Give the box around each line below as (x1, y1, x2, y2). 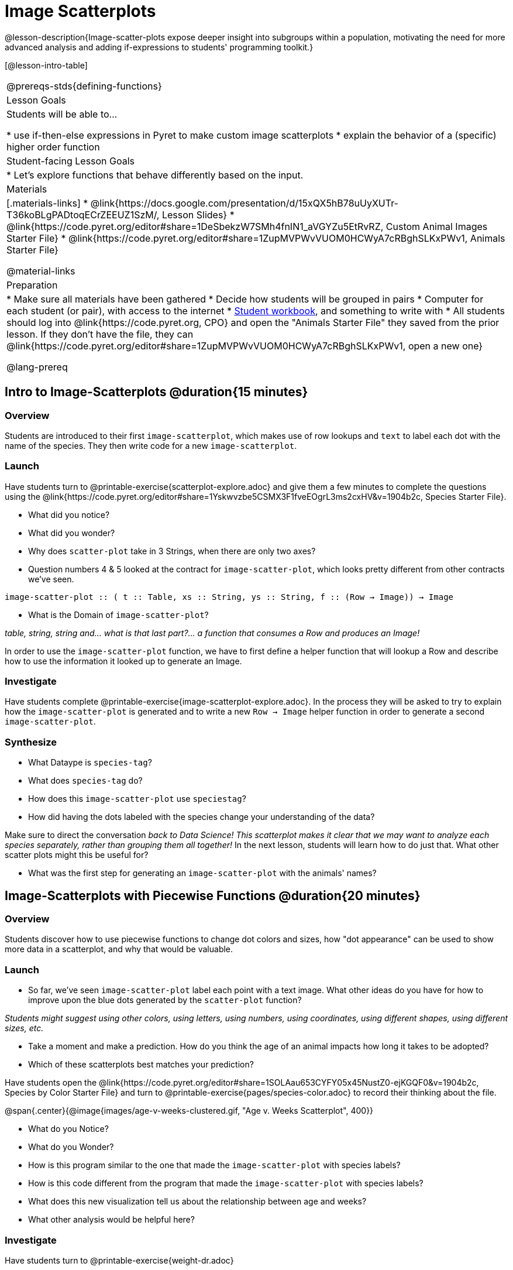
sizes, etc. (5, 1023, 44, 1034)
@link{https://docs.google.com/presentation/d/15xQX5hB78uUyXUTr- (90, 197, 398, 209)
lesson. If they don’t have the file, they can (6, 328, 194, 340)
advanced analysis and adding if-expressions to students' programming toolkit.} (5, 42, 314, 52)
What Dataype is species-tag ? (28, 757, 152, 768)
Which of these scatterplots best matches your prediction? (28, 1059, 254, 1070)
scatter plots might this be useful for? (5, 850, 149, 860)
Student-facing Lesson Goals (6, 155, 135, 167)
